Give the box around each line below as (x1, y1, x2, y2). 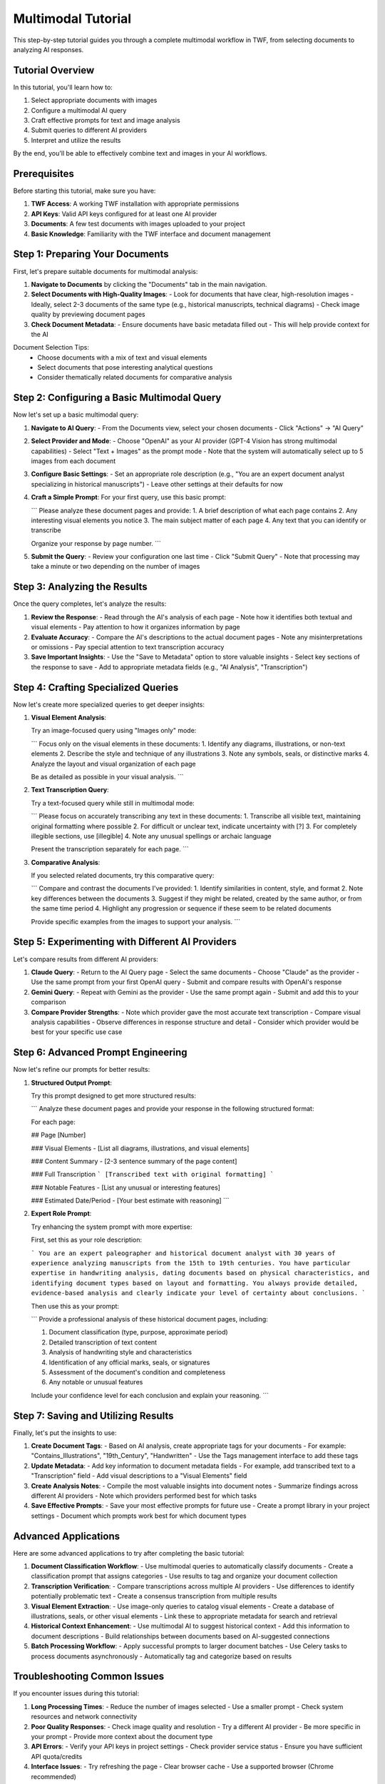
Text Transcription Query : (31, 786, 110, 794)
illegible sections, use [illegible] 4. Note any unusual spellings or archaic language (31, 831, 272, 840)
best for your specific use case (31, 1028, 123, 1036)
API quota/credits (31, 1752, 83, 1760)
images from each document (31, 457, 116, 465)
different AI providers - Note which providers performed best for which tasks (31, 1491, 257, 1500)
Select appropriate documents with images (31, 96, 158, 105)
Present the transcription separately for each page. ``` (31, 845, 189, 853)
